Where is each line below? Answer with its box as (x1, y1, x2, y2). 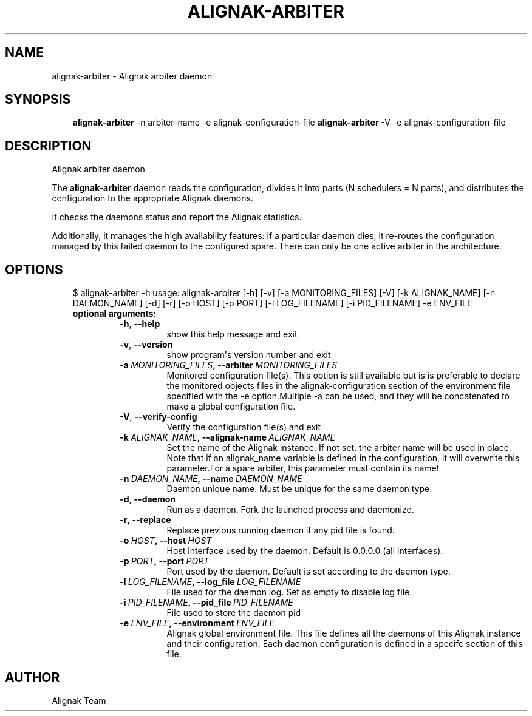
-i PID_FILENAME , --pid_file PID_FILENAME (120, 597, 293, 608)
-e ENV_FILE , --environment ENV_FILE (120, 618, 275, 629)
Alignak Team (52, 695, 106, 706)
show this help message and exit (166, 329, 298, 340)
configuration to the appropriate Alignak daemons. (52, 193, 253, 204)
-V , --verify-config (120, 411, 197, 422)
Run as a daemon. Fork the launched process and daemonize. (166, 504, 414, 515)
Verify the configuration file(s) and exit (166, 422, 321, 433)
